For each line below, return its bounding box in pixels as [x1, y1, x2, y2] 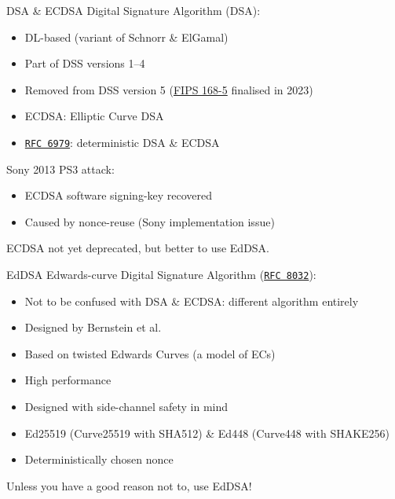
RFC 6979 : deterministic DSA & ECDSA [24, 134, 220, 150]
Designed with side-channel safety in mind [24, 398, 229, 415]
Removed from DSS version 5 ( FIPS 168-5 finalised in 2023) [24, 81, 313, 97]
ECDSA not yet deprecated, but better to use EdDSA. [6, 240, 270, 256]
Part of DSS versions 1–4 [24, 55, 145, 72]
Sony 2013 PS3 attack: [6, 160, 115, 177]
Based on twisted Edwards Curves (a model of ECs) [24, 345, 276, 361]
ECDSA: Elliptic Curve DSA [24, 108, 164, 124]
